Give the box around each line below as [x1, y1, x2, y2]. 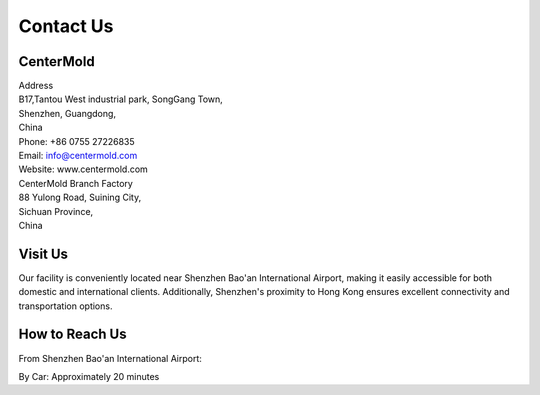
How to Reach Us [18, 326, 127, 343]
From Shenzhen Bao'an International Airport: [18, 352, 202, 364]
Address [18, 80, 54, 92]
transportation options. [18, 300, 113, 312]
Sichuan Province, [18, 205, 94, 217]
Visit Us [18, 245, 69, 262]
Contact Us [18, 15, 114, 37]
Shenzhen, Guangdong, [18, 107, 117, 119]
